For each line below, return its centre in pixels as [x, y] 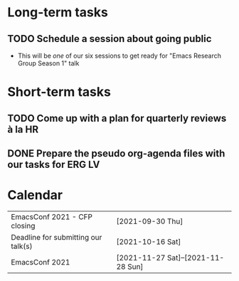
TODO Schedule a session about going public [110, 39]
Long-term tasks [58, 12]
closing [23, 226]
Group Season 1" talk [48, 63]
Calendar [35, 195]
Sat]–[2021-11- [196, 258]
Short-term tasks [59, 92]
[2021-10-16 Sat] [149, 241]
